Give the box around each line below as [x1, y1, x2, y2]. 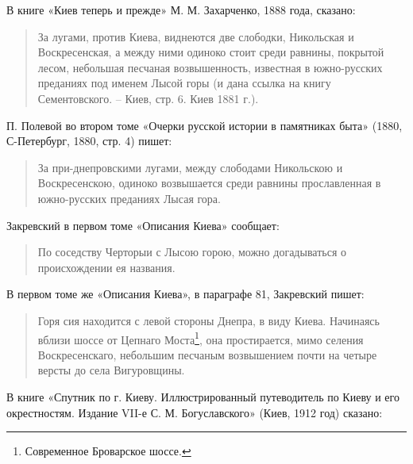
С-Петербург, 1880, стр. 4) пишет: [6, 132, 172, 149]
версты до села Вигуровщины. [37, 362, 185, 378]
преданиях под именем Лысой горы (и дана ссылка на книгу [37, 75, 331, 91]
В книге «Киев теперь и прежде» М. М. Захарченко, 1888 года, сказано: [6, 2, 356, 17]
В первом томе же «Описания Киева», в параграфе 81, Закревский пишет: [6, 286, 365, 302]
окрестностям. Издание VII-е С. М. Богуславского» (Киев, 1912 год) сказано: [6, 404, 383, 420]
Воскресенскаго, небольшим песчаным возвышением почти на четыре [37, 346, 377, 362]
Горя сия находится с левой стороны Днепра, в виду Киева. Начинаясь [37, 312, 380, 328]
